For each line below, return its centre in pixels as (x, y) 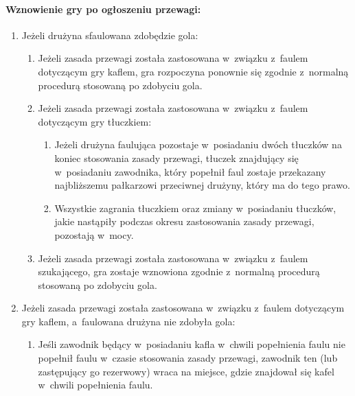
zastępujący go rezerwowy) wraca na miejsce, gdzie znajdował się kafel (186, 371)
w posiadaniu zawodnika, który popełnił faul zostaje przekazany (190, 171)
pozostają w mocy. (94, 234)
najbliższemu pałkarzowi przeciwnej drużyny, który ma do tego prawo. (202, 185)
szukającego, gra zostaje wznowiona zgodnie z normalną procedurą (179, 271)
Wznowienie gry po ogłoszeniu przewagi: (103, 9)
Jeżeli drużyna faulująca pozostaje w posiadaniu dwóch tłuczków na (198, 144)
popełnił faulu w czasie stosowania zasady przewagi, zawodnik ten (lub (188, 358)
